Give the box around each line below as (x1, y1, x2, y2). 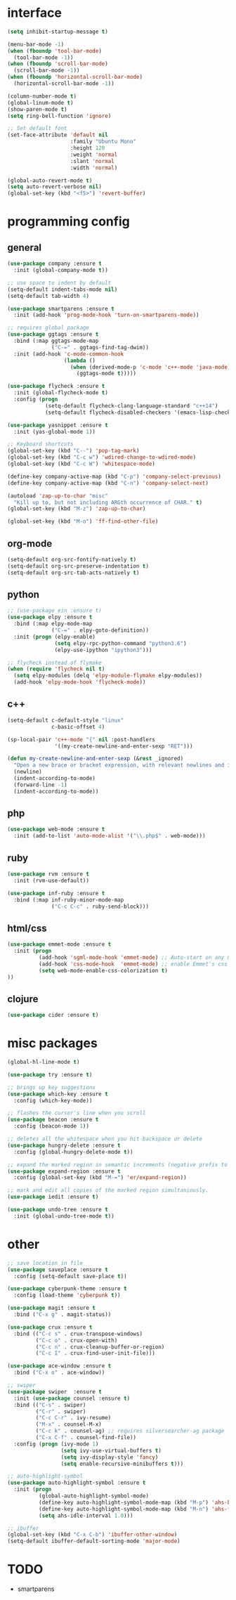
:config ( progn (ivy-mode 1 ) (13, 1440, 99, 1448)
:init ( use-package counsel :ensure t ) (13, 1395, 131, 1402)
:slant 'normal (70, 157, 114, 164)
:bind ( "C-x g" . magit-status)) (13, 1311, 112, 1318)
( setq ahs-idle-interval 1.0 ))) (38, 1512, 133, 1519)
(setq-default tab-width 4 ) (7, 292, 90, 299)
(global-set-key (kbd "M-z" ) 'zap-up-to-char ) (7, 505, 146, 512)
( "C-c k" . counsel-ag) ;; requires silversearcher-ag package (35, 1428, 225, 1435)
